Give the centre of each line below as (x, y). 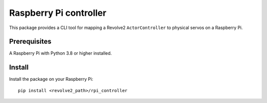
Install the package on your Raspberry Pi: (51, 79)
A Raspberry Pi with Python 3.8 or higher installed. (61, 53)
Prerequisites (30, 42)
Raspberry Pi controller (58, 13)
